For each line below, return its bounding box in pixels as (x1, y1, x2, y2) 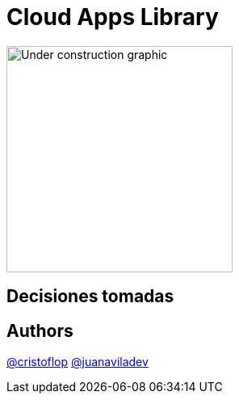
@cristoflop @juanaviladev (6, 355, 149, 369)
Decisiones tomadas (6, 286, 174, 307)
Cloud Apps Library (6, 3, 219, 31)
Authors (6, 320, 73, 341)
